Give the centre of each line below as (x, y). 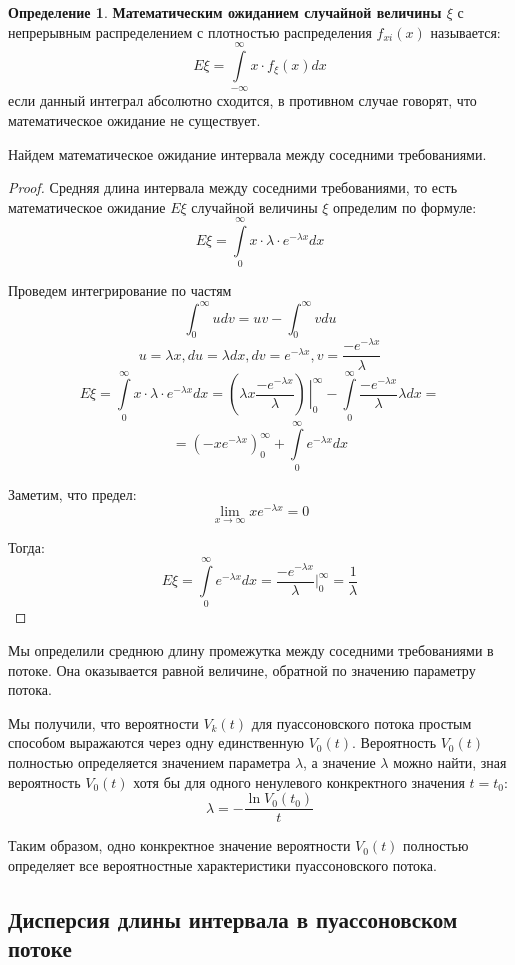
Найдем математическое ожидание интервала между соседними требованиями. (247, 153)
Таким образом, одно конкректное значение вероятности (179, 845)
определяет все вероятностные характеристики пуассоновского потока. (222, 864)
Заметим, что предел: (72, 493)
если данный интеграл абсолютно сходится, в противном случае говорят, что (242, 100)
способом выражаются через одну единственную (156, 742)
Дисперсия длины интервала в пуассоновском (233, 918)
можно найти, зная (450, 761)
